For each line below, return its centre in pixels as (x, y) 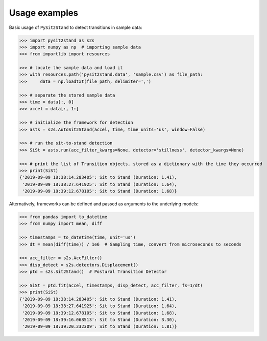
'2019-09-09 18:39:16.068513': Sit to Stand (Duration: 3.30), (100, 319)
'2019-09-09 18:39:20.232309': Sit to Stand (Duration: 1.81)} (100, 327)
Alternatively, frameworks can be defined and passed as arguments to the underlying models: (104, 204)
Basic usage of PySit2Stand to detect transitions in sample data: (75, 27)
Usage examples (44, 13)
